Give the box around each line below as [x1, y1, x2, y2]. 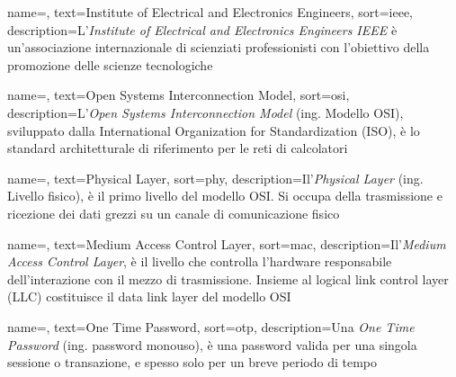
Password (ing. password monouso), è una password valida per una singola [7, 335, 417, 354]
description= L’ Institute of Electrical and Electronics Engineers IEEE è [7, 20, 398, 39]
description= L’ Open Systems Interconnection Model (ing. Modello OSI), [7, 103, 404, 121]
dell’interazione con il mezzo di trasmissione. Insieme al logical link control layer [7, 269, 449, 288]
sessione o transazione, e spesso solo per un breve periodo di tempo [7, 353, 378, 372]
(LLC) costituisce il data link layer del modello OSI [7, 287, 291, 306]
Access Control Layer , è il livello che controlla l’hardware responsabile [7, 252, 392, 271]
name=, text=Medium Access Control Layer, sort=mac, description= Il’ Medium [7, 234, 446, 253]
